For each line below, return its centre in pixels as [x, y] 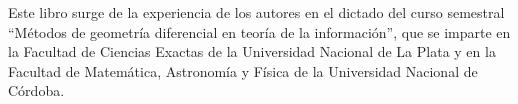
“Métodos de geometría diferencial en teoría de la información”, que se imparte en [259, 31]
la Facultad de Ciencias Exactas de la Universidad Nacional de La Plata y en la [252, 51]
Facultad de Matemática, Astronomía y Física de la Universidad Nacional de [243, 70]
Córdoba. [36, 90]
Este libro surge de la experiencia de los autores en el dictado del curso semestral [256, 12]
